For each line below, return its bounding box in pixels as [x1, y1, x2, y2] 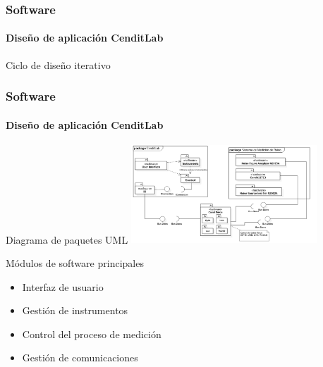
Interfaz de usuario [22, 279, 104, 294]
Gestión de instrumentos [22, 303, 128, 318]
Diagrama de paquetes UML [6, 232, 128, 247]
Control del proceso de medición [22, 326, 161, 341]
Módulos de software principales [6, 255, 144, 270]
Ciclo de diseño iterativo [6, 57, 111, 72]
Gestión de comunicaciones [22, 350, 138, 365]
